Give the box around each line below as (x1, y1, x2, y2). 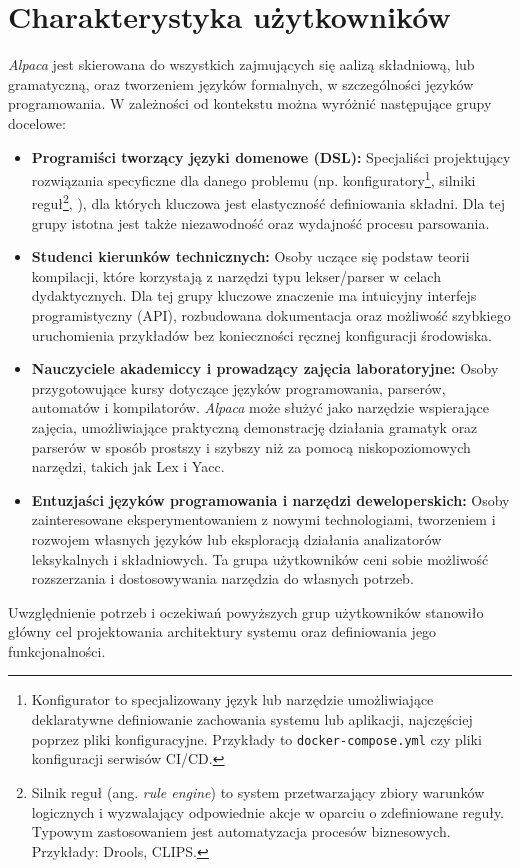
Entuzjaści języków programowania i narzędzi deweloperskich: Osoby (31, 489, 510, 510)
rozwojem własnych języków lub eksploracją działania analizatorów (31, 528, 442, 549)
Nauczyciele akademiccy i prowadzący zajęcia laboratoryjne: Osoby (31, 358, 499, 379)
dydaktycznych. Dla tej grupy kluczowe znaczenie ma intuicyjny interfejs (31, 285, 477, 306)
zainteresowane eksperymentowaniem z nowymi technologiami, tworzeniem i (31, 509, 496, 530)
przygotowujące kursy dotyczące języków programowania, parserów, (31, 377, 446, 398)
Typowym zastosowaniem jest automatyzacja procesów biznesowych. (31, 821, 451, 842)
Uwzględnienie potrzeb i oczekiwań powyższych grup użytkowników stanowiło (8, 601, 484, 622)
